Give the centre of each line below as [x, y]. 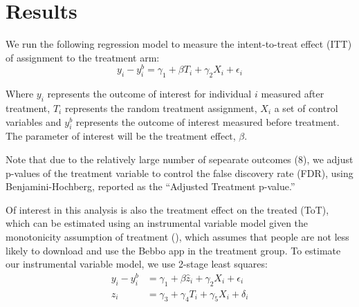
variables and [34, 121]
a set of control [306, 108]
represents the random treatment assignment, [161, 108]
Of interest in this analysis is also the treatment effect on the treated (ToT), [167, 209]
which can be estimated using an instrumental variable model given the [157, 223]
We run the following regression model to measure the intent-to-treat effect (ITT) [179, 44]
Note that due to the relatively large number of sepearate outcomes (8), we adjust [179, 159]
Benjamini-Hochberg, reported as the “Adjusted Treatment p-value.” [150, 186]
